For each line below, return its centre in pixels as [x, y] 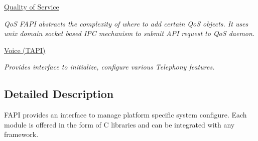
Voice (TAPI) [25, 50]
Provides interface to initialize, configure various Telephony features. [109, 67]
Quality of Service [32, 6]
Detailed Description [59, 94]
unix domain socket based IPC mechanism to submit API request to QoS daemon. [130, 33]
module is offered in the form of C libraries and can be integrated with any [119, 124]
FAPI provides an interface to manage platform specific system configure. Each [125, 115]
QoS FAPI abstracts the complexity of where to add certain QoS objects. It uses [126, 23]
